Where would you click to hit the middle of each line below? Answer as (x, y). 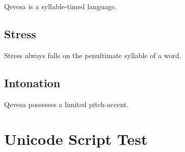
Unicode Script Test (76, 139)
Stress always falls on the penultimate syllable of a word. (93, 55)
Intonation (32, 82)
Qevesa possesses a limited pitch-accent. (67, 104)
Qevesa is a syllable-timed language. (60, 6)
